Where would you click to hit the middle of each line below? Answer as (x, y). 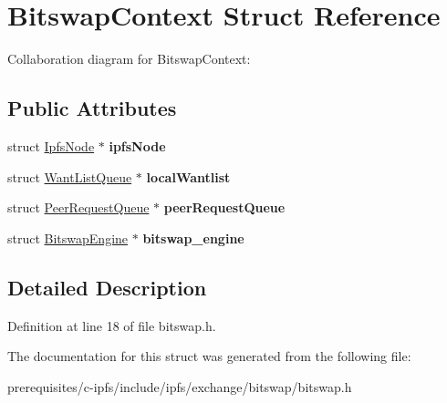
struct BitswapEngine (68, 238)
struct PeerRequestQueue (78, 207)
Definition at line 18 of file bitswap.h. (112, 325)
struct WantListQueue (70, 176)
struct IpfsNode (51, 145)
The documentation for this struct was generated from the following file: (209, 356)
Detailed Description (107, 287)
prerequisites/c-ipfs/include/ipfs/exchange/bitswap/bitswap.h (180, 386)
